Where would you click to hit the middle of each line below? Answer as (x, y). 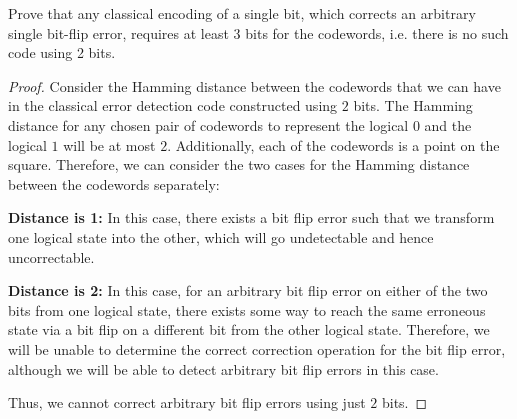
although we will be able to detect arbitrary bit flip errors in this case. (223, 368)
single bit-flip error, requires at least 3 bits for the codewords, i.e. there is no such (258, 32)
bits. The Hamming (413, 105)
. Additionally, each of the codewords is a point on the (333, 144)
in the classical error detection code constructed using (173, 105)
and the (448, 124)
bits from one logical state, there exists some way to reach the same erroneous (247, 309)
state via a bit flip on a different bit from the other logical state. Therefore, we (249, 329)
